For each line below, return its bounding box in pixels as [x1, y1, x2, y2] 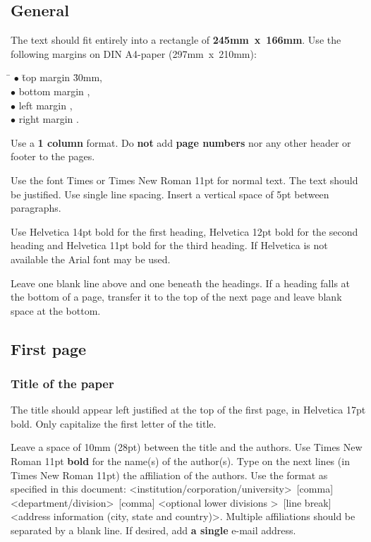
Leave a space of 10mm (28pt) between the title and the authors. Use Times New [11, 440, 363, 454]
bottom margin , [18, 83, 90, 98]
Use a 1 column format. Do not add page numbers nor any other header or [11, 135, 351, 150]
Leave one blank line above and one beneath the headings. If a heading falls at [11, 275, 351, 290]
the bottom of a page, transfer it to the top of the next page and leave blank [11, 289, 342, 304]
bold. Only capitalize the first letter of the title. [11, 416, 217, 430]
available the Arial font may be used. [11, 251, 171, 266]
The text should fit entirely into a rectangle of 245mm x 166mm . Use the [11, 32, 341, 47]
